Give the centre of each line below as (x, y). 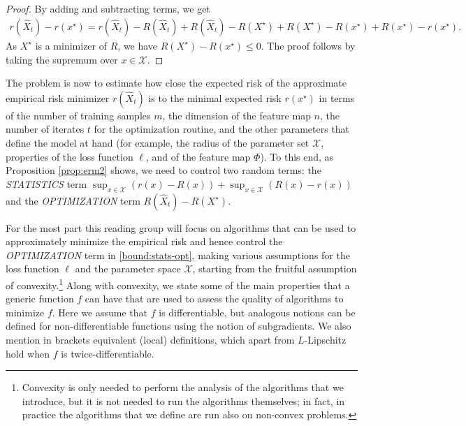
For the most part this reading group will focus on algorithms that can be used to (181, 227)
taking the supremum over (62, 59)
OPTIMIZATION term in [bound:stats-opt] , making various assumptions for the (178, 255)
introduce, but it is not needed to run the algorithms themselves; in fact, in (183, 401)
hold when (28, 353)
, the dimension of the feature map (236, 115)
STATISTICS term (46, 183)
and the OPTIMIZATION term (73, 200)
